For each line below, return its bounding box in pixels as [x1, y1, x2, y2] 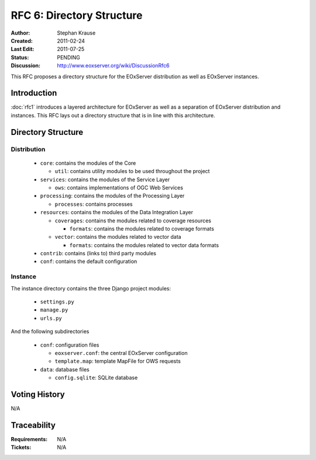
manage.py [40, 307, 68, 313]
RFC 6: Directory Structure [11, 9, 143, 22]
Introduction [11, 88, 57, 98]
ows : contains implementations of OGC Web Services [54, 184, 184, 191]
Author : [11, 29, 30, 36]
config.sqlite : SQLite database [54, 374, 138, 381]
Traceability [11, 420, 56, 430]
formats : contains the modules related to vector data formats [69, 241, 219, 249]
